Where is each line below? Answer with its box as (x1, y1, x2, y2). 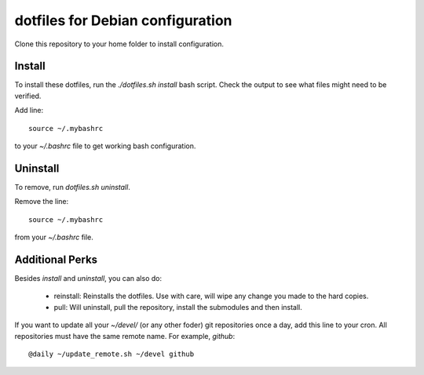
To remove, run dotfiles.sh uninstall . (14, 182, 131, 191)
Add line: (14, 106, 43, 115)
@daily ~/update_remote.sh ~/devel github (28, 349, 195, 359)
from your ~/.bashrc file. (14, 232, 94, 242)
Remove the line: (14, 197, 69, 206)
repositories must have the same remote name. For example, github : (14, 331, 236, 340)
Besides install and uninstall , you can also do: (14, 274, 163, 282)
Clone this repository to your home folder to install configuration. (14, 39, 224, 49)
